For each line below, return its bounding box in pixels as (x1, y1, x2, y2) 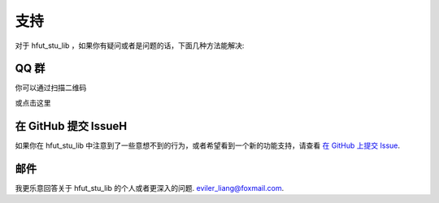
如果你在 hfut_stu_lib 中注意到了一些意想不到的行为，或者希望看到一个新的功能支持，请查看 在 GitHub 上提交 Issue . (15, 140, 401, 150)
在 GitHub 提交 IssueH (15, 119, 128, 133)
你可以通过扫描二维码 (15, 83, 87, 93)
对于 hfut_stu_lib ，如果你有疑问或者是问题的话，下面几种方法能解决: (15, 41, 245, 50)
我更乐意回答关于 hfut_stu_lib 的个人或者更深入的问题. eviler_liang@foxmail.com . (15, 183, 285, 192)
